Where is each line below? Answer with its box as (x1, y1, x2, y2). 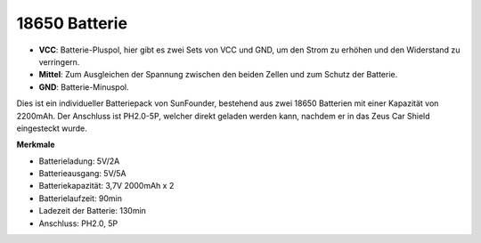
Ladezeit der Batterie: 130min (38, 206, 147, 216)
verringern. (38, 56, 80, 67)
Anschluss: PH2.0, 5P (38, 218, 118, 229)
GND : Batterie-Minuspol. (38, 81, 129, 93)
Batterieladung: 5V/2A (38, 156, 120, 166)
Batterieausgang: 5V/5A (38, 168, 126, 179)
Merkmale (16, 139, 55, 150)
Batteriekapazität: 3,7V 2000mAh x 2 (38, 181, 175, 191)
